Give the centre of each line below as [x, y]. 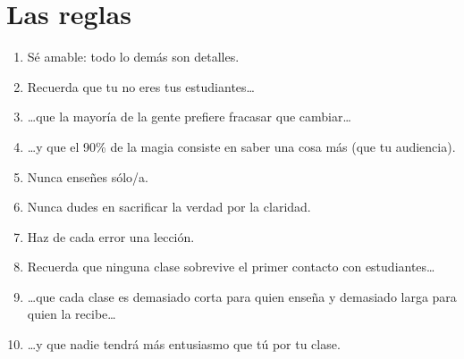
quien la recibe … [72, 314]
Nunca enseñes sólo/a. [88, 176]
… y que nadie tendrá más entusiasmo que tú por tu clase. [184, 344]
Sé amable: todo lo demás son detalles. [133, 57]
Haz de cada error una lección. [111, 236]
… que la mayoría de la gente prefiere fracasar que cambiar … [189, 117]
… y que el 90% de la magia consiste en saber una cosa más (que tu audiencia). [241, 146]
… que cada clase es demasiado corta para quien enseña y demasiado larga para [242, 296]
